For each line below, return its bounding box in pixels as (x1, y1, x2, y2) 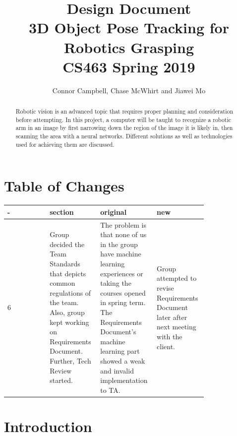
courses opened (100, 287, 146, 298)
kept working (50, 316, 89, 327)
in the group (100, 239, 138, 249)
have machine (100, 249, 141, 259)
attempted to (157, 273, 197, 283)
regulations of (50, 287, 91, 298)
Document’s (100, 326, 136, 337)
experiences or (100, 268, 143, 278)
